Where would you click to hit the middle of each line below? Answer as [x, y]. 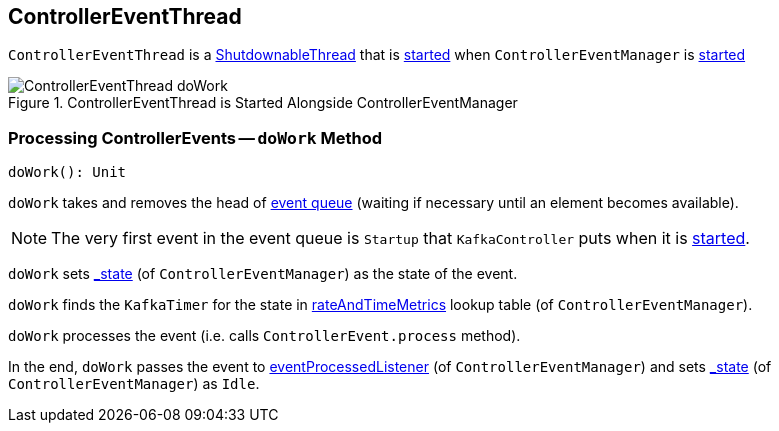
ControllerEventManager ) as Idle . [134, 384]
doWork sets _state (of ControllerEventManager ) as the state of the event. [263, 274]
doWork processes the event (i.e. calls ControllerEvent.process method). [264, 336]
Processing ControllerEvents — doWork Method [195, 137]
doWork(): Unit [67, 172]
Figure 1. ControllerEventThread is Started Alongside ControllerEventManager [263, 103]
